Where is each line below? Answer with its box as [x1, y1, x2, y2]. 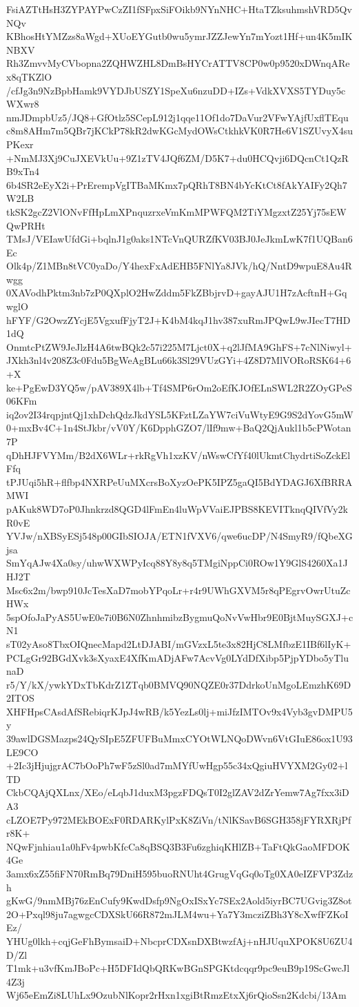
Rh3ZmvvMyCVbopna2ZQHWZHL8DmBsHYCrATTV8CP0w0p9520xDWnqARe [6, 56, 350, 70]
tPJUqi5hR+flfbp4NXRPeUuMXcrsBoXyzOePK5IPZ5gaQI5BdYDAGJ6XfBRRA [6, 474, 353, 489]
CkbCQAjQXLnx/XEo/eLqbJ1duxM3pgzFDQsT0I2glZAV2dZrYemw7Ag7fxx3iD [6, 785, 349, 800]
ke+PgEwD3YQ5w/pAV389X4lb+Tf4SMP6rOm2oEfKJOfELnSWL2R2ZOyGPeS [6, 380, 352, 394]
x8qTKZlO [6, 69, 52, 83]
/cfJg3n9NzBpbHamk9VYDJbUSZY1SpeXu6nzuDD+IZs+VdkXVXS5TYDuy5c [6, 83, 346, 97]
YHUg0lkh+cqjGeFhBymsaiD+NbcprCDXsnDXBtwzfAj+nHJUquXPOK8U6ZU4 [6, 933, 353, 948]
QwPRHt [6, 218, 45, 232]
